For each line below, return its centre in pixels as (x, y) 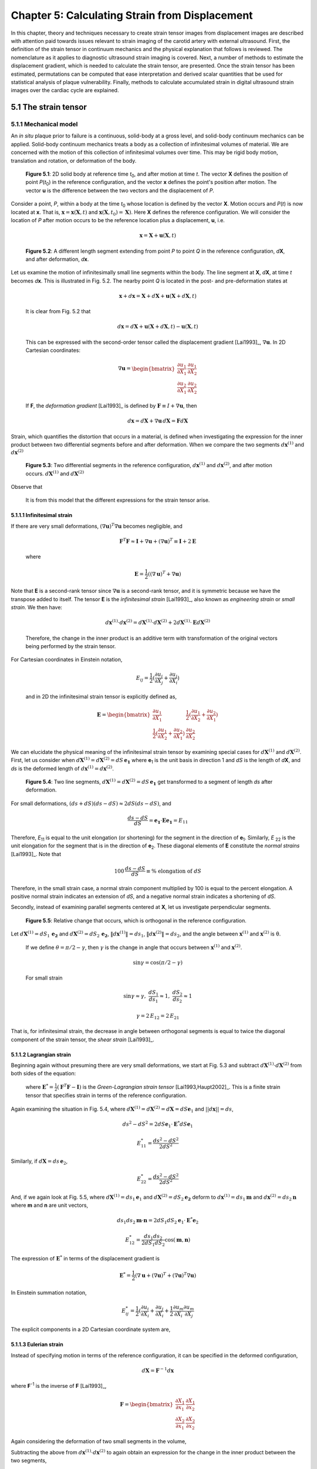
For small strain (44, 978)
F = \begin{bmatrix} (146, 1404)
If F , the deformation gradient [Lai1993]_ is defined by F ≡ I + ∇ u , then (111, 406)
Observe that (27, 487)
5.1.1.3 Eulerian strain (37, 1344)
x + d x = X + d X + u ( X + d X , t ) (158, 296)
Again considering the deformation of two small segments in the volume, (99, 1441)
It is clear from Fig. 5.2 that (58, 311)
